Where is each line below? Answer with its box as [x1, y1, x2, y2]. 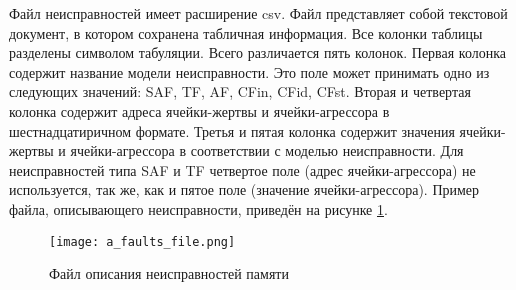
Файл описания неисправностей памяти [49, 263, 289, 284]
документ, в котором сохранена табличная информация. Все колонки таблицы [9, 22, 483, 43]
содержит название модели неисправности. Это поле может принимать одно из [9, 61, 490, 82]
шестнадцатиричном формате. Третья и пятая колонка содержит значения [9, 120, 455, 141]
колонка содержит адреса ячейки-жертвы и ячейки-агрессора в [9, 100, 390, 121]
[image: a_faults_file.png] [49, 234, 236, 249]
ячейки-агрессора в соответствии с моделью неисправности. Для [70, 140, 464, 161]
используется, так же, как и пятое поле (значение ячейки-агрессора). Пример [9, 179, 480, 200]
